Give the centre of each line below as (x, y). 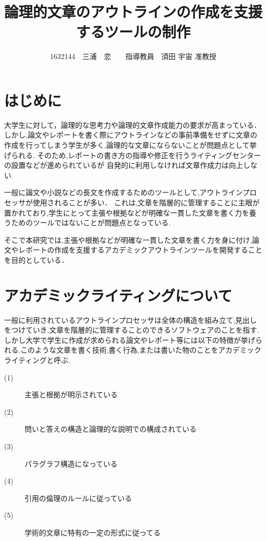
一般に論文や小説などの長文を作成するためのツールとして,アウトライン (124, 192)
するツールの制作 (133, 32)
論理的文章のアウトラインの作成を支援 (133, 12)
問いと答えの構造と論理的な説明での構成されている (111, 429)
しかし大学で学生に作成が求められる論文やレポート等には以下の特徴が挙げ (130, 340)
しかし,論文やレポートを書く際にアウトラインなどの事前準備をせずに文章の (131, 135)
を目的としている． (36, 259)
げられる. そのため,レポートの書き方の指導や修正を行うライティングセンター (133, 155)
